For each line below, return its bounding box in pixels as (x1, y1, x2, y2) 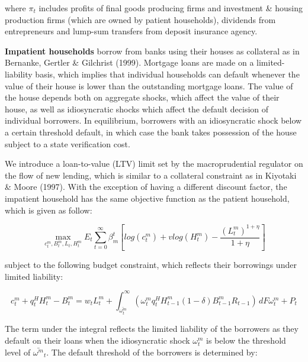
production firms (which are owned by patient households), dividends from (5, 13, 276, 25)
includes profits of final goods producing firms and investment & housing (38, 2, 303, 14)
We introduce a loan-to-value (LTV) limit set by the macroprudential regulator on (5, 157, 303, 170)
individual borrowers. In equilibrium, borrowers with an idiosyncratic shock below (5, 114, 302, 127)
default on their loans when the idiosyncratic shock (5, 334, 190, 347)
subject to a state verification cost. (5, 137, 130, 150)
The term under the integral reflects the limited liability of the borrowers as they (5, 322, 299, 335)
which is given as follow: (5, 203, 92, 216)
